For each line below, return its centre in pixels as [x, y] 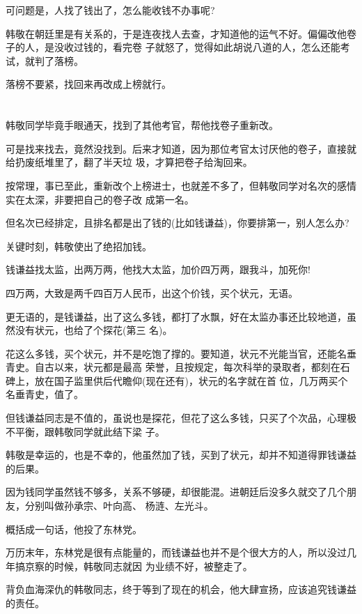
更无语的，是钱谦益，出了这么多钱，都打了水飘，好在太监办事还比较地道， [176, 316]
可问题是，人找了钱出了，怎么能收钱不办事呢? [110, 10]
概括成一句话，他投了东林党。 [74, 529]
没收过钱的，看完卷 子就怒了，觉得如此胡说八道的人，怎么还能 [197, 47]
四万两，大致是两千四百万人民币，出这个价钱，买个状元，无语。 [152, 292]
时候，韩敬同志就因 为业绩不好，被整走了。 [153, 566]
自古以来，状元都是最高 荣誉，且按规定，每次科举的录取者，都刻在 [187, 367]
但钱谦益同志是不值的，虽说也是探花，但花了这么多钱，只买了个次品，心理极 [181, 418]
